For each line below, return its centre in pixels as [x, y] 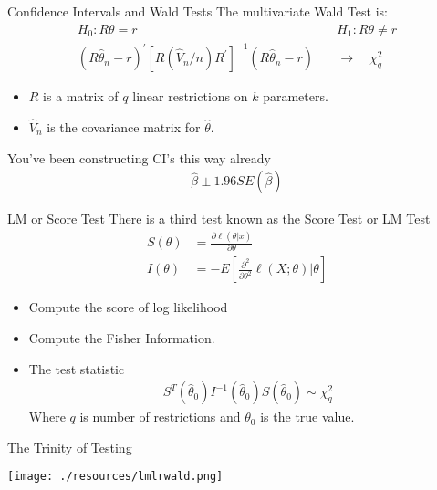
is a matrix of [81, 96]
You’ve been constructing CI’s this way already [139, 157]
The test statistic [77, 368]
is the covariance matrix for [124, 126]
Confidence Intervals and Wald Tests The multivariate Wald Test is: [198, 11]
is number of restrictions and [160, 417]
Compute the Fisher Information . [122, 338]
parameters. [296, 96]
